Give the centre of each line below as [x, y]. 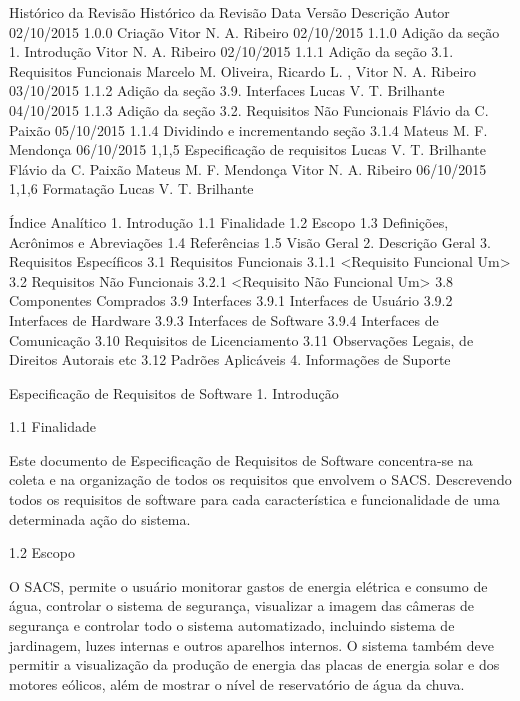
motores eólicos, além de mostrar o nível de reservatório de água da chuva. [237, 683]
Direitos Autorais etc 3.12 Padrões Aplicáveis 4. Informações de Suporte [230, 359]
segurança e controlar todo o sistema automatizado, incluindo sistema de [232, 625]
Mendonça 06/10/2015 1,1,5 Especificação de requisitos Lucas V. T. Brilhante [247, 149]
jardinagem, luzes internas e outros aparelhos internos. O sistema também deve [251, 644]
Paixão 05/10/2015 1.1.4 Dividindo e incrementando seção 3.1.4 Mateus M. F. [248, 129]
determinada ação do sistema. [100, 518]
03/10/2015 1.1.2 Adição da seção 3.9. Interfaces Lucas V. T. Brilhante [227, 90]
